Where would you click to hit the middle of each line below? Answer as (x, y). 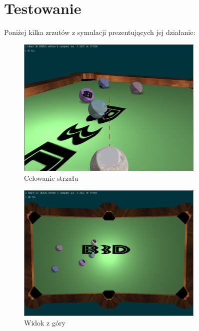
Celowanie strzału (51, 178)
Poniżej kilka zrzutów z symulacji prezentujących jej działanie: (100, 32)
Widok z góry (45, 323)
